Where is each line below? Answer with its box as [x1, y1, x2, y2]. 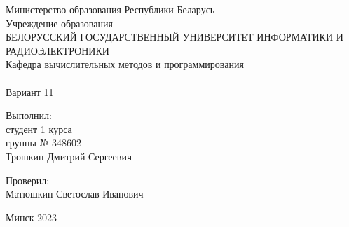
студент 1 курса [6, 121, 72, 136]
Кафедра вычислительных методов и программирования [6, 57, 244, 71]
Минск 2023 [6, 209, 57, 224]
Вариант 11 [6, 84, 54, 99]
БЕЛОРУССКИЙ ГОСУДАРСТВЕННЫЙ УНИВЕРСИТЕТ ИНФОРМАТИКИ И [6, 29, 343, 44]
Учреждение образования [6, 15, 113, 30]
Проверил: [6, 172, 50, 187]
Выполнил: [6, 108, 52, 123]
